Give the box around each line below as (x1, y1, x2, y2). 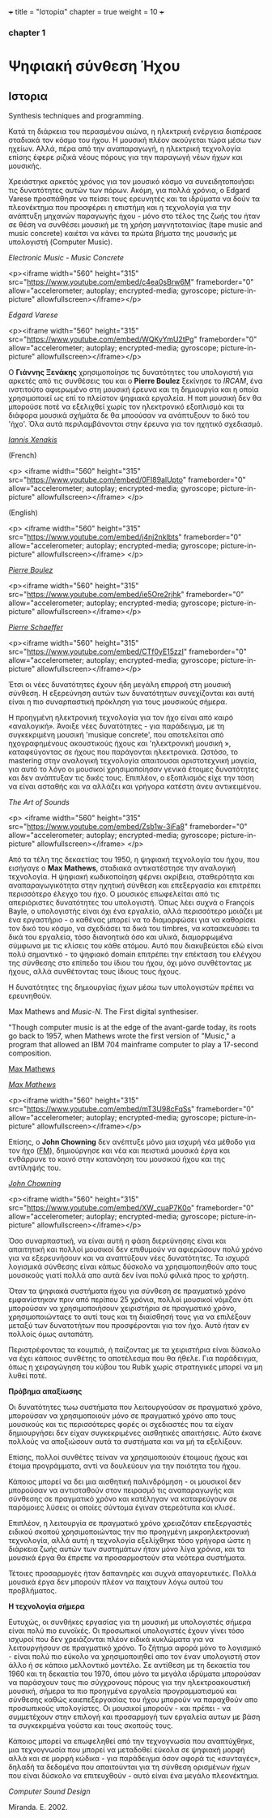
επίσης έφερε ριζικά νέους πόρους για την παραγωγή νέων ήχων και (8, 152, 243, 161)
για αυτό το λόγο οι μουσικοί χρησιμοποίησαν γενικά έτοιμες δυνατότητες (8, 764, 259, 774)
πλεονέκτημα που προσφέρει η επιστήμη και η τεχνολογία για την (8, 202, 232, 212)
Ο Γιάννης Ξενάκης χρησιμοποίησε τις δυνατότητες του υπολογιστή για (8, 367, 253, 376)
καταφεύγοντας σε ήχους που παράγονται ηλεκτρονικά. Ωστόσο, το (8, 746, 239, 757)
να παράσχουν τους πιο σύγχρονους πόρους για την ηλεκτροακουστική (8, 1677, 251, 1687)
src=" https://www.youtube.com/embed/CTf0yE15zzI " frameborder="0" (8, 647, 247, 656)
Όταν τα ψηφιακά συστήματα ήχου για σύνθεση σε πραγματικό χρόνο (8, 1286, 246, 1296)
